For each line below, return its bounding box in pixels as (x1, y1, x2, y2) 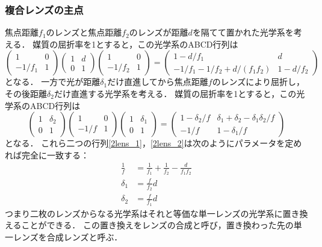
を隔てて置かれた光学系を (192, 26, 294, 39)
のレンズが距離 (129, 26, 188, 39)
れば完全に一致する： (5, 148, 89, 161)
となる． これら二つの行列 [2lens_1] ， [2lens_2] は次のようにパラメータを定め (5, 137, 302, 149)
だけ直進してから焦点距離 (107, 75, 208, 88)
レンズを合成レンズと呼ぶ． (13, 230, 123, 243)
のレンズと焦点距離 (46, 26, 122, 39)
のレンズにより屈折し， (212, 75, 305, 88)
